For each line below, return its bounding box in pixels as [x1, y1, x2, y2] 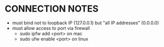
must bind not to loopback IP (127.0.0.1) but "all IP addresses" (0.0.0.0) [12, 20, 159, 26]
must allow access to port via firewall [12, 25, 90, 31]
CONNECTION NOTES [5, 3, 99, 15]
